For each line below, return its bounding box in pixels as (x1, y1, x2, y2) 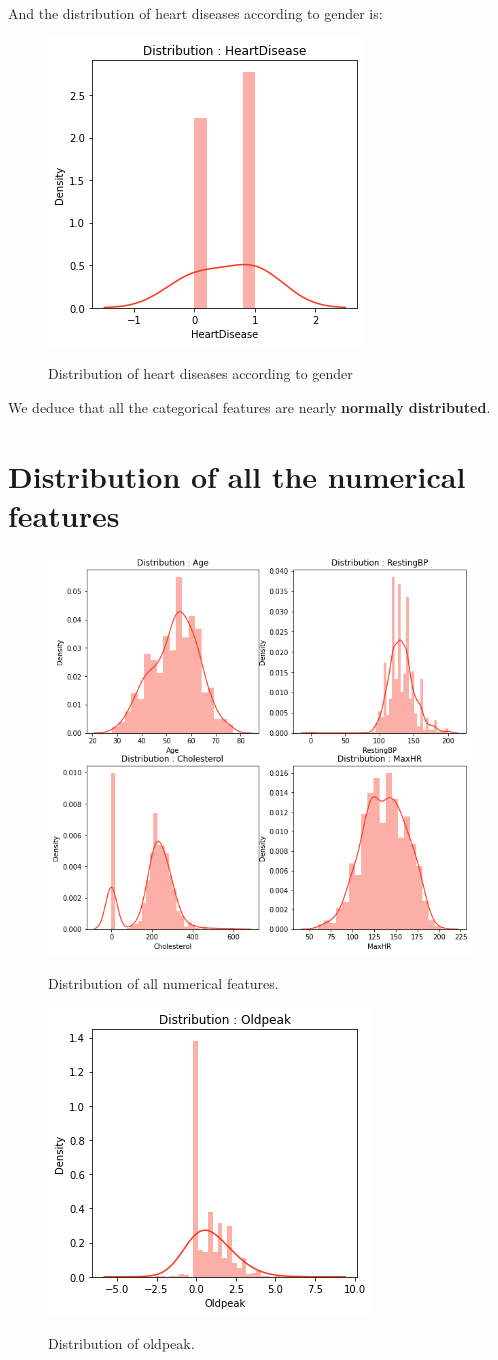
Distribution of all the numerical (8, 455, 466, 496)
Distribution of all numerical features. (48, 972, 279, 993)
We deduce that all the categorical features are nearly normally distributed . (8, 396, 491, 417)
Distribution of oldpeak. (48, 1333, 195, 1354)
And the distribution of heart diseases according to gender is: (8, 3, 383, 23)
